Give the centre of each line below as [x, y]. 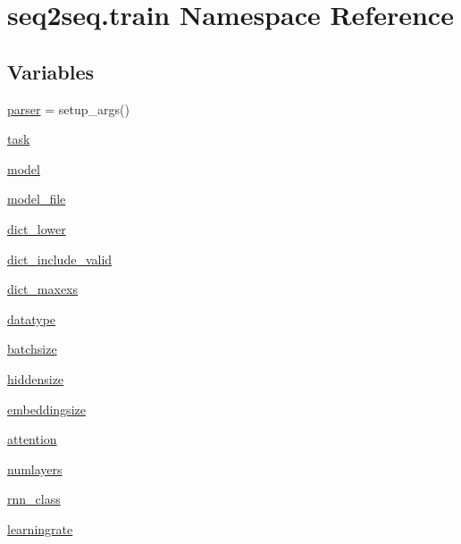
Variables [51, 71]
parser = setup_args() [68, 109]
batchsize [32, 349]
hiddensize [36, 378]
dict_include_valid [60, 259]
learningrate [40, 528]
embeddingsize [46, 409]
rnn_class [34, 499]
